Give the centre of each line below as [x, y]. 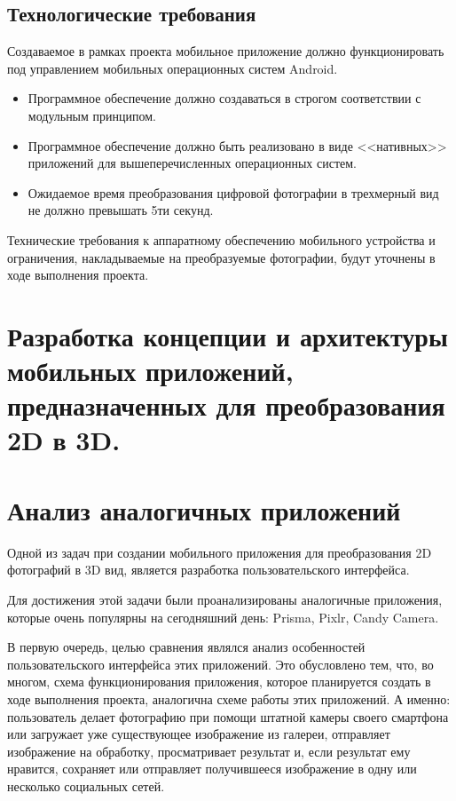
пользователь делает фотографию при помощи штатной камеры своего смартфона [228, 716]
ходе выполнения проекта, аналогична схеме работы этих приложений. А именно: [229, 698]
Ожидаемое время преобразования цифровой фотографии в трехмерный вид [233, 192]
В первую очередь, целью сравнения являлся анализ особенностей [186, 647]
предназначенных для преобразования [226, 405]
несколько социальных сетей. [86, 785]
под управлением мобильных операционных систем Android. [173, 68]
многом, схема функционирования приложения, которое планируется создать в [219, 682]
